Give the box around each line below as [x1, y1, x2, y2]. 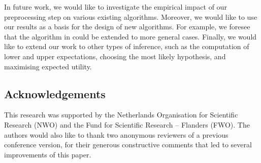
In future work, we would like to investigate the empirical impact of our [4, 2, 227, 12]
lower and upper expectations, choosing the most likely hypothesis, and [4, 51, 226, 61]
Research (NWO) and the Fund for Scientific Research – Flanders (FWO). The [4, 119, 250, 130]
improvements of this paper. [4, 149, 91, 159]
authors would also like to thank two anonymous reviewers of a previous [4, 129, 229, 140]
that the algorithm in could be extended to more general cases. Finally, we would [4, 31, 257, 42]
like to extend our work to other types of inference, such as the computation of [4, 41, 249, 52]
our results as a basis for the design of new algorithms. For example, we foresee [4, 21, 250, 32]
